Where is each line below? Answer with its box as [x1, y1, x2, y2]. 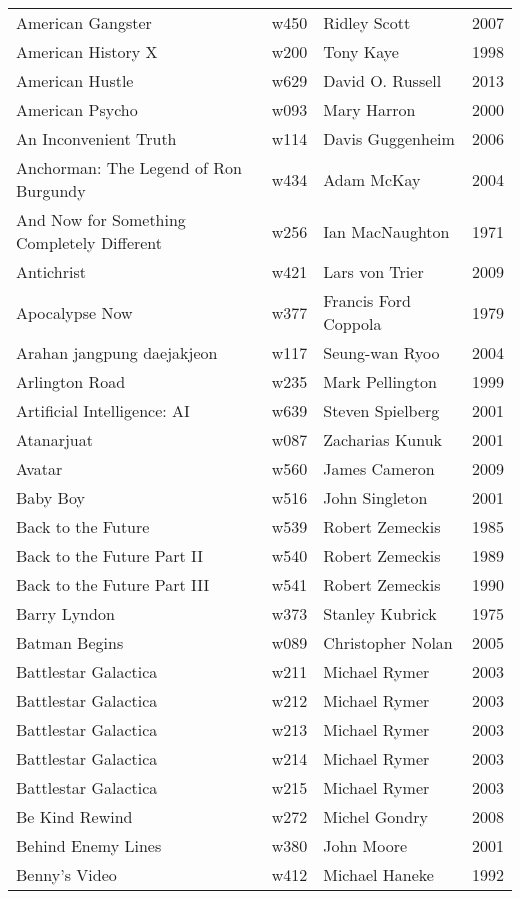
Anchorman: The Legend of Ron [16, 156, 242, 179]
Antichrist [16, 260, 86, 283]
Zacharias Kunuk [323, 428, 443, 451]
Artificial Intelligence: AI [16, 399, 190, 422]
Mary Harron [323, 98, 416, 121]
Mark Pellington [323, 370, 437, 393]
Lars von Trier [323, 260, 424, 283]
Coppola [323, 312, 382, 335]
